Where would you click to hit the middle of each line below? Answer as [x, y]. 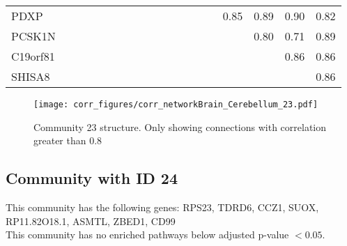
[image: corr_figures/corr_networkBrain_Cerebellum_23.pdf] [176, 105]
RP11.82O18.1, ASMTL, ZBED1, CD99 [91, 221]
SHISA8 [31, 76]
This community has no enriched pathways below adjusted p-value [147, 235]
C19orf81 [33, 56]
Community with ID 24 [92, 178]
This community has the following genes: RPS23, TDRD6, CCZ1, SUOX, [162, 207]
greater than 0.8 [68, 140]
